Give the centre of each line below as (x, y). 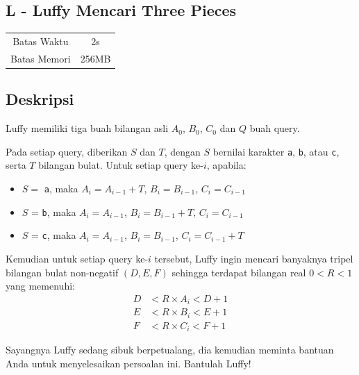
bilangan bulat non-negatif (62, 272)
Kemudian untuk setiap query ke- (77, 258)
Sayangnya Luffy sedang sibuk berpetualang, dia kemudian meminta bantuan (170, 350)
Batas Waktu (41, 41)
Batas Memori (41, 58)
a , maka (61, 188)
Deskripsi (40, 99)
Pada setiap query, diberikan (67, 151)
